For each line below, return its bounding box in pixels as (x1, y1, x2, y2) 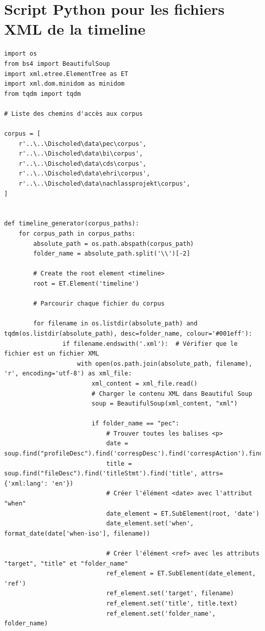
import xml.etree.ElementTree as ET (4, 70, 128, 78)
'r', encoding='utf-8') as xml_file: (4, 370, 132, 377)
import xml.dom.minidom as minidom (4, 80, 125, 88)
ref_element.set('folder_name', (106, 610, 216, 617)
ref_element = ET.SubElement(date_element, (106, 570, 256, 577)
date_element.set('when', (106, 520, 194, 527)
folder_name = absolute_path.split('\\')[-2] (33, 250, 191, 258)
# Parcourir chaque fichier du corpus (33, 300, 165, 308)
